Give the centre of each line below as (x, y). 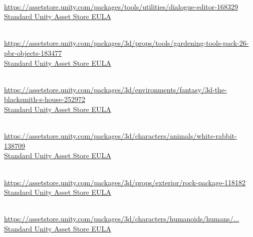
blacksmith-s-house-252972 (45, 99)
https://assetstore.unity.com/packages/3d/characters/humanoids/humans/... (122, 219)
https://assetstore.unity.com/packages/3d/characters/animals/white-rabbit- (120, 136)
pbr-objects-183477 (33, 52)
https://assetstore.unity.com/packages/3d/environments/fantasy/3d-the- (115, 89)
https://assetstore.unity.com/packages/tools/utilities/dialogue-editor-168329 (121, 6)
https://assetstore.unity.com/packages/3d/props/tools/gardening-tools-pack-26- (126, 43)
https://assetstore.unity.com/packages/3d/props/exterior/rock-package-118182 (125, 182)
